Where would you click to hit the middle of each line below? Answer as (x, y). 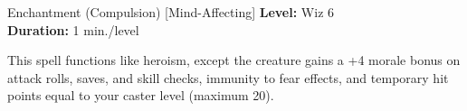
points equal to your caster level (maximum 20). (141, 95)
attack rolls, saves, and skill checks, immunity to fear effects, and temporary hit (228, 77)
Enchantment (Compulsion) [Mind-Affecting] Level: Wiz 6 (171, 12)
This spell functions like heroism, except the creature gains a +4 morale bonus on (234, 60)
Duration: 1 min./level (73, 29)
